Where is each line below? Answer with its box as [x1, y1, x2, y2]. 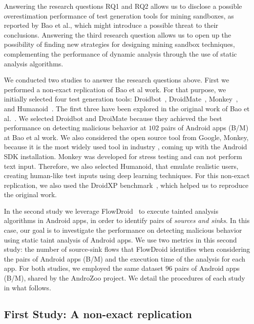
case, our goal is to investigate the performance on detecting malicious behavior [4, 225, 242, 235]
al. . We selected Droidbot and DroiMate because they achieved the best [4, 113, 222, 123]
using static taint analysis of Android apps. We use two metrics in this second [4, 234, 237, 244]
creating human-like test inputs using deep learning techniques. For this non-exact [4, 170, 250, 181]
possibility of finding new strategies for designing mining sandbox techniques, [4, 39, 235, 49]
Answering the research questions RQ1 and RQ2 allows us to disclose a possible [4, 1, 242, 11]
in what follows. [4, 282, 51, 292]
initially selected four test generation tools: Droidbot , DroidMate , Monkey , [4, 94, 238, 104]
